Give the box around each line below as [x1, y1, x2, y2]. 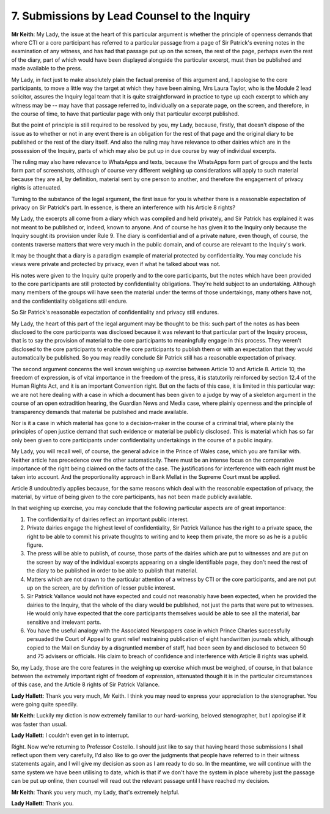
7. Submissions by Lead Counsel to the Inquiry [11, 9, 251, 23]
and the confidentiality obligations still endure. [11, 297, 128, 305]
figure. [26, 541, 43, 549]
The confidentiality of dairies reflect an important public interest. [26, 516, 189, 523]
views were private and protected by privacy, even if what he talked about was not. [11, 261, 221, 268]
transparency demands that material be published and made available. [11, 408, 189, 415]
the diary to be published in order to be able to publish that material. [26, 567, 198, 574]
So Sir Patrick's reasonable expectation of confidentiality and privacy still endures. [11, 309, 219, 316]
